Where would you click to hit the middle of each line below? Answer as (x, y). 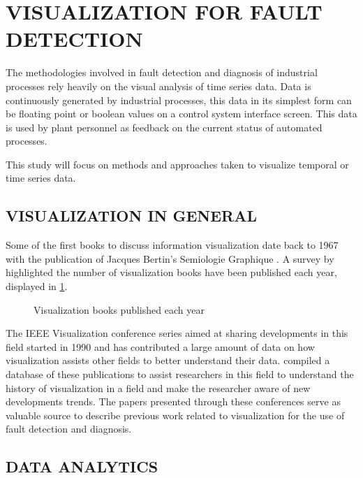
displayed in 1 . (37, 286)
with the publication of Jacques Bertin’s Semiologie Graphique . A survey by (170, 258)
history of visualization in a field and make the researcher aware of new (158, 388)
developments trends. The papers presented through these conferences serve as (173, 401)
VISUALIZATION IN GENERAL (132, 216)
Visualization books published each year (119, 309)
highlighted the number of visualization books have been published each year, (171, 272)
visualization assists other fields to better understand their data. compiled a (168, 360)
